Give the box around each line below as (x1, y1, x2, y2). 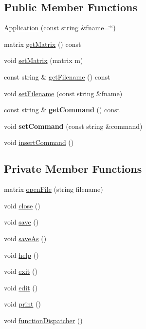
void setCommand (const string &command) (4, 121, 143, 131)
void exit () (4, 266, 37, 276)
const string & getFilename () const (4, 71, 110, 82)
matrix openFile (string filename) (4, 184, 103, 194)
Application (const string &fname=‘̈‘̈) (4, 22, 116, 33)
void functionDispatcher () (4, 315, 83, 325)
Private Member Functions (4, 161, 142, 176)
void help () (4, 249, 39, 260)
